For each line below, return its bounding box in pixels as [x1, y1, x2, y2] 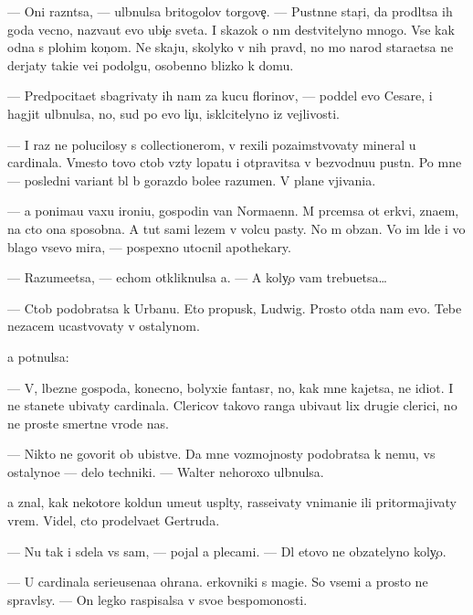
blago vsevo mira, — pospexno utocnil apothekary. [7, 237, 291, 256]
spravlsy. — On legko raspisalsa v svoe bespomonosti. [7, 589, 308, 609]
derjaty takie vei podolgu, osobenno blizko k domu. [7, 55, 294, 74]
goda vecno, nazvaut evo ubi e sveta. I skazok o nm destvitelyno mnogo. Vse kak [7, 19, 455, 38]
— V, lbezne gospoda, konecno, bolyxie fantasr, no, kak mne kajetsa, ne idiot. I [7, 377, 454, 397]
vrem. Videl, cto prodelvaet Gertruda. [7, 511, 220, 530]
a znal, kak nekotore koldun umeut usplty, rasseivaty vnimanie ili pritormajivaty [7, 493, 457, 512]
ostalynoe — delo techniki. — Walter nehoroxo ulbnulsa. [7, 461, 324, 481]
